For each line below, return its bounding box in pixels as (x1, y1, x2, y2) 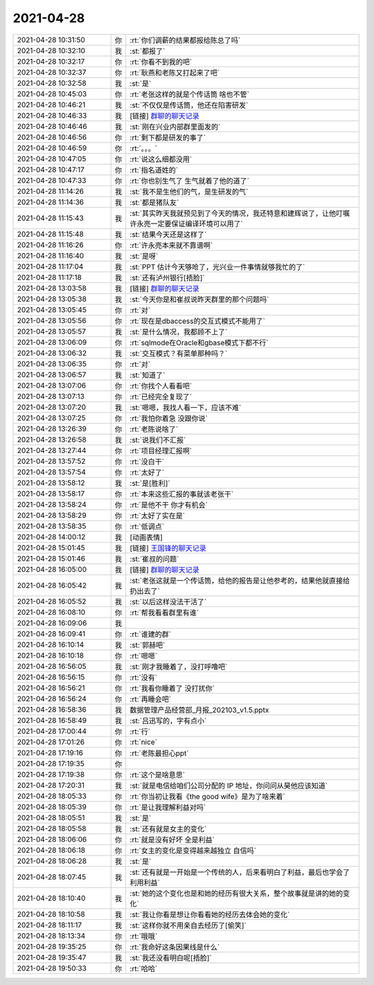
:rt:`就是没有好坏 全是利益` (130, 835, 215, 844)
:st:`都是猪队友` (130, 197, 179, 207)
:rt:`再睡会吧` (130, 694, 172, 704)
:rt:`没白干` (130, 457, 165, 467)
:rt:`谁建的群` (130, 629, 172, 639)
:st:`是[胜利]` (130, 478, 170, 488)
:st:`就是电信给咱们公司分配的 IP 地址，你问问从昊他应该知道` (130, 781, 328, 790)
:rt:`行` (130, 727, 151, 737)
